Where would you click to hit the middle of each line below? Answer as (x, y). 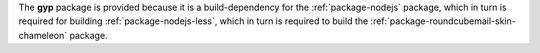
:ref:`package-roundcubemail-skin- (443, 21)
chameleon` (43, 35)
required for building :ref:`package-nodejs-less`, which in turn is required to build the (193, 21)
